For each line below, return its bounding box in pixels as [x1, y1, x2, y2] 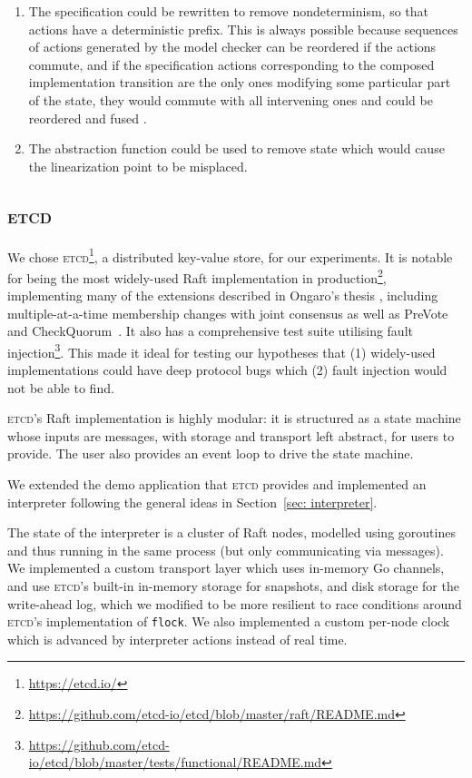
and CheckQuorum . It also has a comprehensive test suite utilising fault [7, 321, 413, 340]
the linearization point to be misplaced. [28, 156, 248, 175]
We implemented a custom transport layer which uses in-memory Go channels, [7, 558, 445, 577]
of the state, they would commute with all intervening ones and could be [28, 90, 433, 109]
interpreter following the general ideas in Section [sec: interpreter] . [7, 492, 378, 511]
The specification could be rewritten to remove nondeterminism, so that [28, 2, 428, 20]
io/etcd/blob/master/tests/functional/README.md [28, 753, 322, 772]
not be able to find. [7, 378, 114, 397]
